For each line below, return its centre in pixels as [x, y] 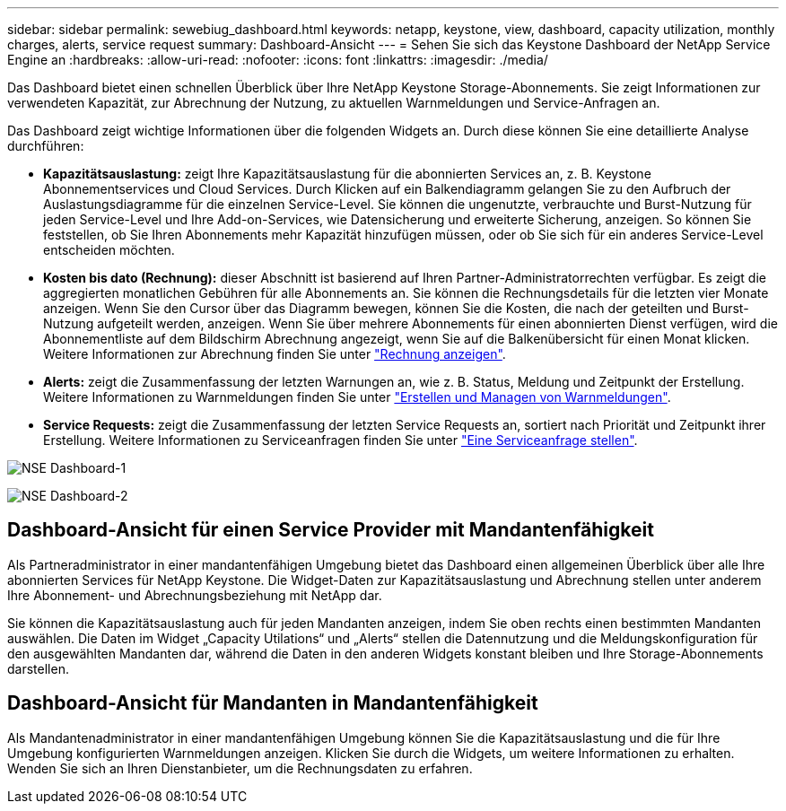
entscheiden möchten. [109, 250]
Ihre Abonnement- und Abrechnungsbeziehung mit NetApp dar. [195, 595]
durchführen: [46, 146]
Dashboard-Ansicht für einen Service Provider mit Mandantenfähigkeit [331, 530]
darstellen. [38, 668]
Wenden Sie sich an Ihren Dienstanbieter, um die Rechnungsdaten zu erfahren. [240, 768]
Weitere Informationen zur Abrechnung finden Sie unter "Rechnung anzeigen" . [275, 354]
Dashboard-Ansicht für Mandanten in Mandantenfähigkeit [273, 703]
